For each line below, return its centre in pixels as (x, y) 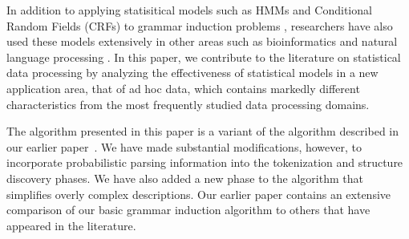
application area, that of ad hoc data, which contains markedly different (183, 88)
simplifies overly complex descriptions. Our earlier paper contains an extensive (199, 194)
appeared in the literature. (71, 225)
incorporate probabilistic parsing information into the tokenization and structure (205, 162)
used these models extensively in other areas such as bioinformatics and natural (202, 41)
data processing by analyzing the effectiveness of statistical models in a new (192, 73)
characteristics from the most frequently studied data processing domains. (188, 104)
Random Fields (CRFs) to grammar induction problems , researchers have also (200, 25)
